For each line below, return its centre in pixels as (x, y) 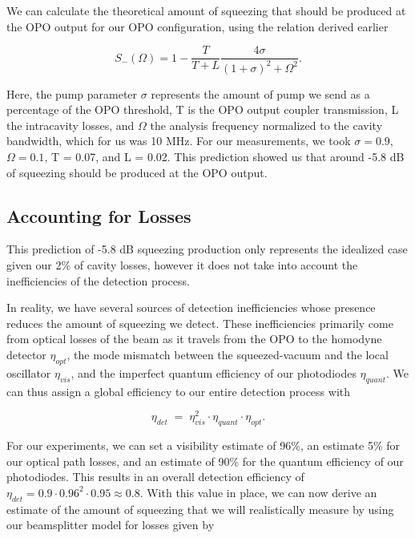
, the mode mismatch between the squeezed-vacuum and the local (228, 354)
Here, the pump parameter (72, 93)
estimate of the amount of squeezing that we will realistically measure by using (200, 509)
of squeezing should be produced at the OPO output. (137, 172)
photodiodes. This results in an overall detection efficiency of (155, 477)
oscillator (29, 372)
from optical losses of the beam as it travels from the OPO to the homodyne (194, 339)
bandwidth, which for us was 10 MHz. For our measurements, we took (179, 141)
